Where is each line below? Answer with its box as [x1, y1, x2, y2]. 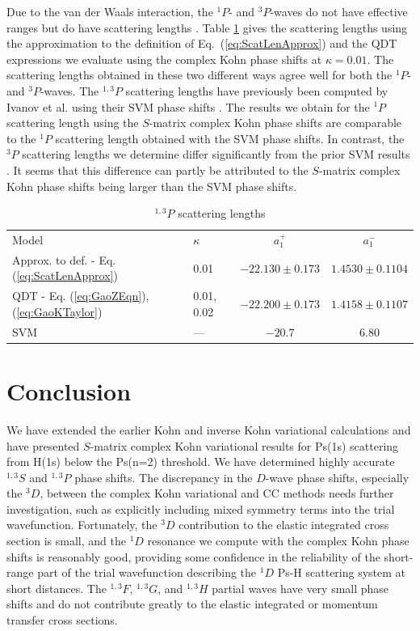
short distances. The [6, 579, 107, 596]
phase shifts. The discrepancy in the [74, 468, 253, 485]
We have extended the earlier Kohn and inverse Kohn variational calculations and [6, 421, 411, 438]
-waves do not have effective [270, 3, 408, 19]
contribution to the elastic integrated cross [178, 516, 389, 533]
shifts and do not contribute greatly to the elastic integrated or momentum [6, 595, 378, 612]
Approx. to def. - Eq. [12, 251, 116, 268]
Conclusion [6, 374, 132, 407]
